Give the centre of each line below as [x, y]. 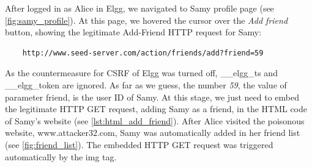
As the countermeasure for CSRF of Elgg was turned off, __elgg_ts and [141, 73]
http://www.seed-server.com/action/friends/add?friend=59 [143, 53]
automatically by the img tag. [61, 156]
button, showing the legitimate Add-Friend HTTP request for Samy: [133, 32]
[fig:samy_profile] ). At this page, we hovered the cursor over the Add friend [147, 20]
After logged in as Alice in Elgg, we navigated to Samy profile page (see [139, 8]
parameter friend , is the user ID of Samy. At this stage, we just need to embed [152, 97]
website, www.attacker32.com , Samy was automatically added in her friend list [153, 133]
